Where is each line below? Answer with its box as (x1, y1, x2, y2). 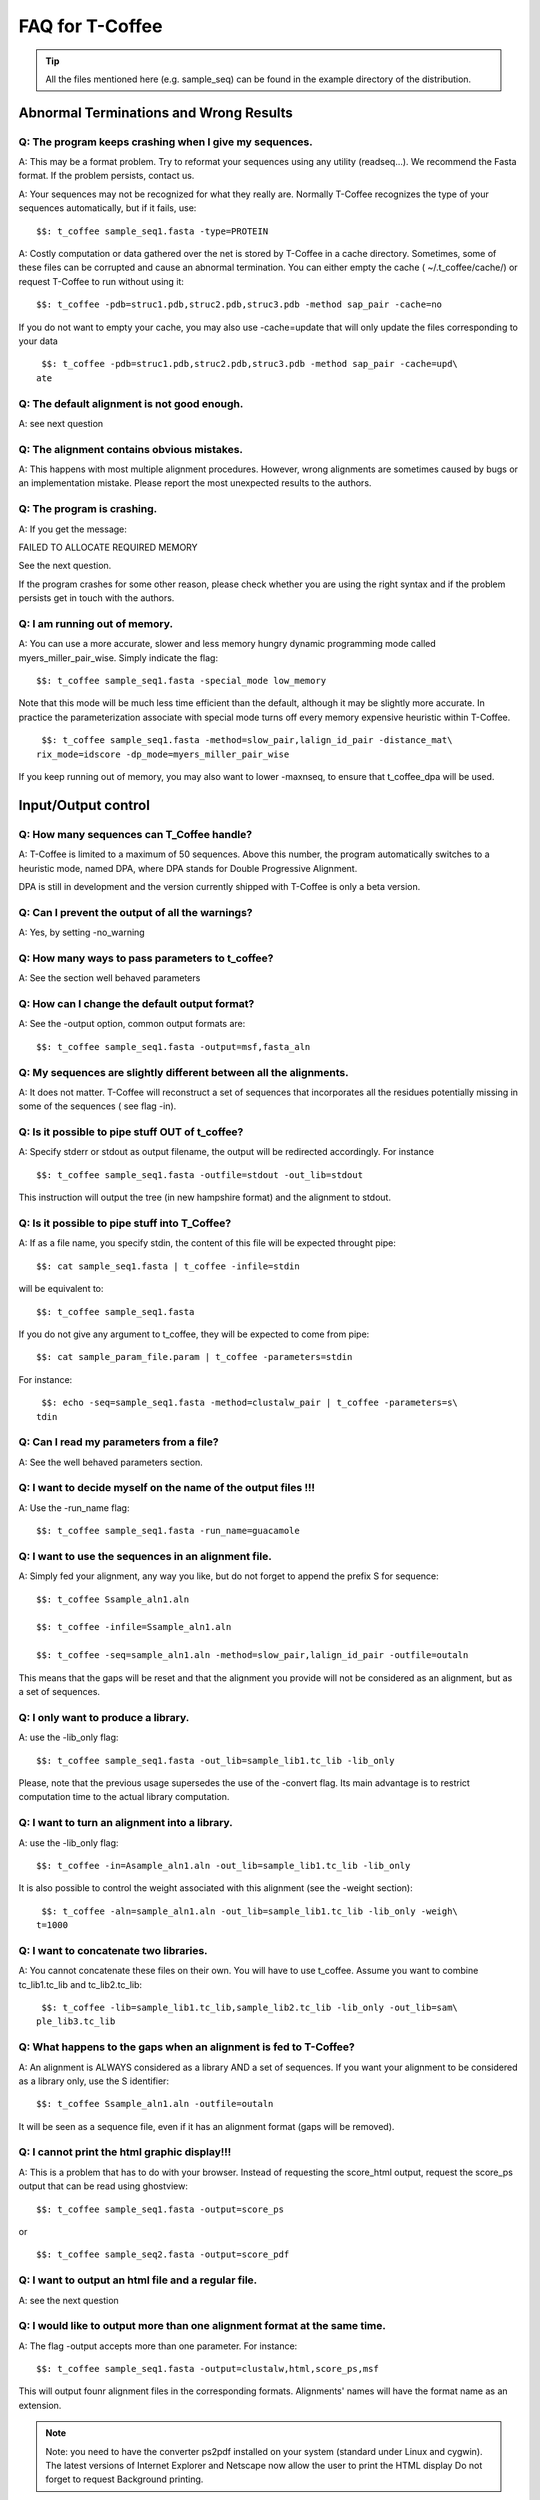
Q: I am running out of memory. (18, 616, 174, 630)
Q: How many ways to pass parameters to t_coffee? (18, 951, 274, 965)
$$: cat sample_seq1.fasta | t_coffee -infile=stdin (36, 1260, 300, 1272)
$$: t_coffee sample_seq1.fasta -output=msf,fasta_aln (36, 1041, 311, 1052)
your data (18, 335, 59, 347)
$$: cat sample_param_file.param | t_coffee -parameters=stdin (36, 1351, 353, 1363)
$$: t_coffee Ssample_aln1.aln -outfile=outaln (36, 2098, 274, 2110)
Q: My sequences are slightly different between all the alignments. (18, 1065, 349, 1079)
